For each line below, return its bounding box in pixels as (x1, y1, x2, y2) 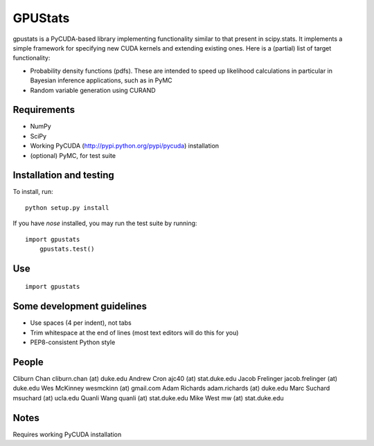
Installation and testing (12, 170, 114, 181)
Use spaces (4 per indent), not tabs (30, 319, 132, 327)
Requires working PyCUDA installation (12, 430, 122, 438)
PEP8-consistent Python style (30, 338, 116, 346)
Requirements (12, 104, 75, 116)
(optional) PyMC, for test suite (30, 151, 116, 159)
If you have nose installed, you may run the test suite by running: (12, 219, 197, 228)
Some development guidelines (12, 301, 148, 312)
